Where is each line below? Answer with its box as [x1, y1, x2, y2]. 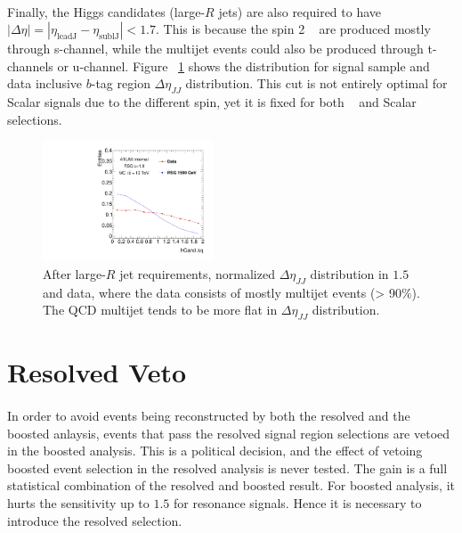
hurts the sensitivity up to [7, 493, 150, 512]
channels [7, 56, 53, 75]
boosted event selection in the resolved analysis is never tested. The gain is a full [7, 458, 448, 477]
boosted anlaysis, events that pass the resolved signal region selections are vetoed [7, 423, 450, 442]
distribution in [310, 264, 389, 283]
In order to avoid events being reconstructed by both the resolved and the [7, 406, 410, 424]
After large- [43, 264, 106, 283]
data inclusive [7, 74, 83, 93]
